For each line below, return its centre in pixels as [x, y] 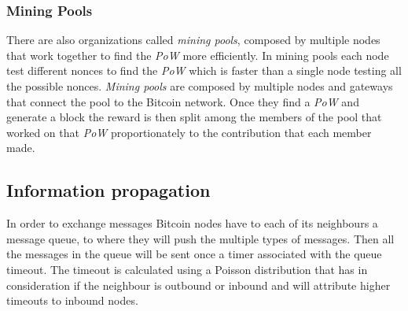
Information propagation [108, 190]
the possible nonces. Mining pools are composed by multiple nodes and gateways [200, 86]
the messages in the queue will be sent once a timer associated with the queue [194, 254]
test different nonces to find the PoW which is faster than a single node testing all [204, 70]
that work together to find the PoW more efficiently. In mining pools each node [198, 55]
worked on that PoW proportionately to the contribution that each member [189, 132]
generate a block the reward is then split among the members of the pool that [194, 117]
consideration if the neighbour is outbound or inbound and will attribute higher [198, 285]
